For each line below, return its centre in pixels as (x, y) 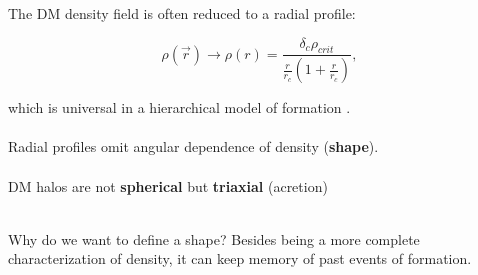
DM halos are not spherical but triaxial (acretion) (168, 185)
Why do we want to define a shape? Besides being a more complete (214, 238)
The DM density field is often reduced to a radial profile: (182, 13)
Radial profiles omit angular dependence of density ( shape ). (193, 146)
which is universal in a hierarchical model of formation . (179, 107)
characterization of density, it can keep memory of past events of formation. (240, 258)
